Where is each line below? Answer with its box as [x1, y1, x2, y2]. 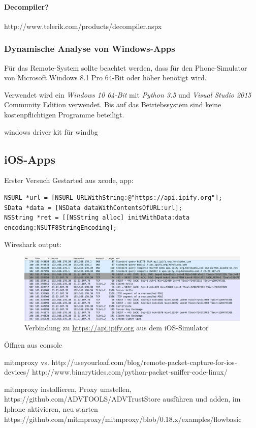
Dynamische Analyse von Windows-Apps [4, 42, 175, 55]
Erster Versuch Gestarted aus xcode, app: [4, 175, 134, 186]
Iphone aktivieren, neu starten [4, 403, 98, 414]
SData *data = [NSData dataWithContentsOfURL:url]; [4, 204, 182, 211]
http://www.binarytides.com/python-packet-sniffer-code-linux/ [31, 366, 228, 377]
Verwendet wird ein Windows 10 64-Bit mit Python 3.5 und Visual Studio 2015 [4, 89, 251, 100]
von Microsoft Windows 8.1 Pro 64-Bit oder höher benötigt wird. [4, 72, 207, 83]
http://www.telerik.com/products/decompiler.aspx [4, 20, 162, 31]
